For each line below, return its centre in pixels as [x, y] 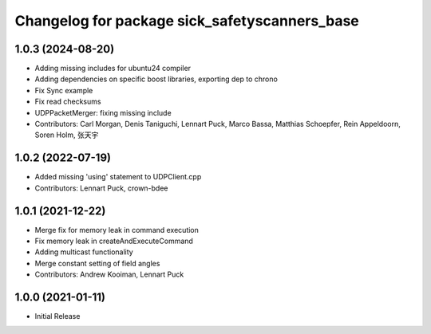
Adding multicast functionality [84, 252]
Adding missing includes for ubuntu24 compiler [113, 69]
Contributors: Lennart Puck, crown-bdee [101, 188]
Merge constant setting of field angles [97, 263]
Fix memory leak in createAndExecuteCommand [114, 241]
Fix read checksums [68, 102]
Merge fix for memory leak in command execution [117, 230]
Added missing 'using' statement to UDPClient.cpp [118, 177]
